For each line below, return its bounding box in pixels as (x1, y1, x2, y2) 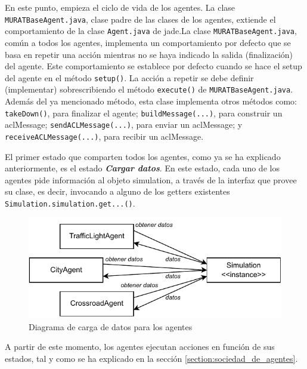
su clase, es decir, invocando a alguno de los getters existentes (5, 185, 230, 198)
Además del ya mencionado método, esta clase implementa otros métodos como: (5, 95, 297, 107)
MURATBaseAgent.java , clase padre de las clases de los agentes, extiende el (5, 13, 276, 25)
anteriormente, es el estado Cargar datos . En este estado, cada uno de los (5, 162, 280, 174)
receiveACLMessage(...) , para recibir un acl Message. (5, 130, 204, 142)
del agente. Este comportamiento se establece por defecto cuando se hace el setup (5, 60, 302, 72)
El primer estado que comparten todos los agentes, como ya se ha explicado (5, 150, 281, 162)
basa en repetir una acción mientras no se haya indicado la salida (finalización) (5, 48, 293, 60)
